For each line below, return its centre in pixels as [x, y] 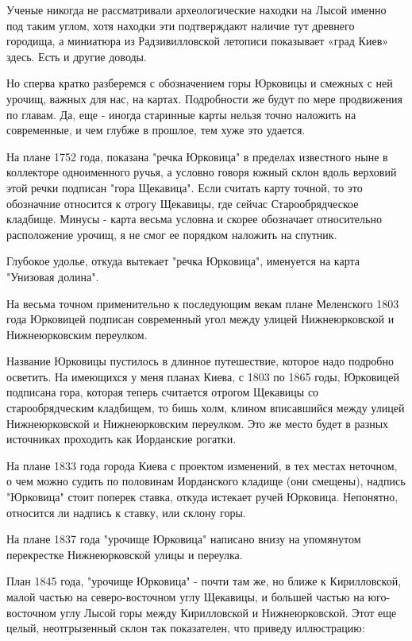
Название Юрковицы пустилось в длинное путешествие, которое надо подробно [200, 361]
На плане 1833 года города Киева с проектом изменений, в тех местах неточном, [202, 465]
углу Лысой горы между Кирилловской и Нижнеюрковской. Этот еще [228, 612]
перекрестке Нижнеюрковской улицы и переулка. [125, 554]
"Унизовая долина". [53, 276]
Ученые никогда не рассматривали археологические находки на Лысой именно [196, 10]
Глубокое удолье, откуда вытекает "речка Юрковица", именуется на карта [183, 261]
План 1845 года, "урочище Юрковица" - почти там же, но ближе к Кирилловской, [204, 581]
